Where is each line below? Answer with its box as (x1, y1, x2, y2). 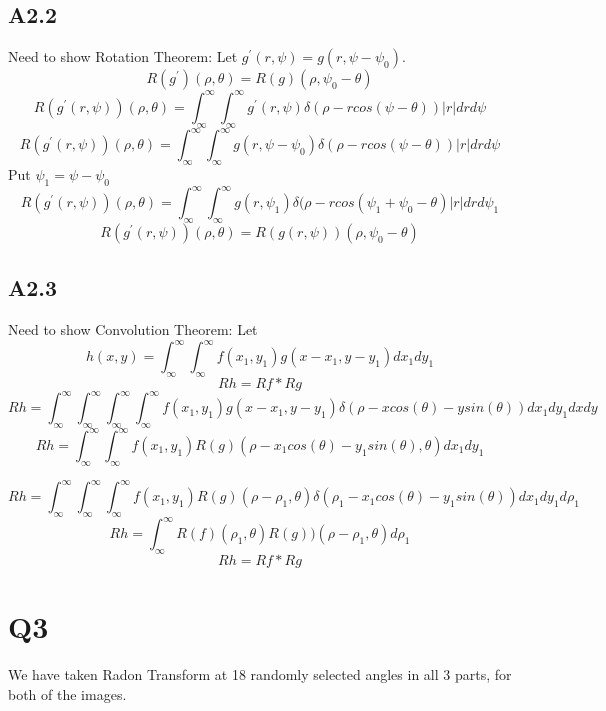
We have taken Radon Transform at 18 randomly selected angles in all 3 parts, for (8, 664, 512, 685)
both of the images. (8, 683, 127, 704)
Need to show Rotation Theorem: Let (8, 46, 238, 67)
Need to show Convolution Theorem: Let (8, 319, 258, 340)
